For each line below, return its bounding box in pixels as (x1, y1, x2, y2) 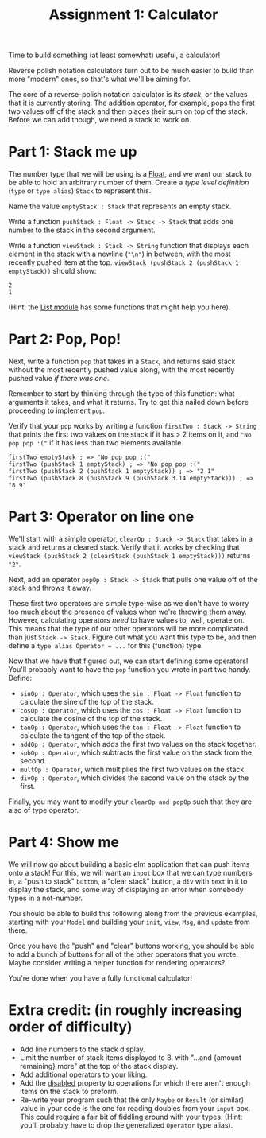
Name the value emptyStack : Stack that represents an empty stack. (8, 201, 232, 212)
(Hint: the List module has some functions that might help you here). (8, 302, 231, 312)
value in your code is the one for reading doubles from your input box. (19, 1103, 251, 1113)
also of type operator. (8, 806, 79, 814)
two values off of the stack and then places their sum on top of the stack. (8, 107, 248, 116)
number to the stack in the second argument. (8, 225, 156, 235)
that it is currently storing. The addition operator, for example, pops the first (8, 98, 256, 108)
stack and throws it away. (8, 583, 92, 592)
